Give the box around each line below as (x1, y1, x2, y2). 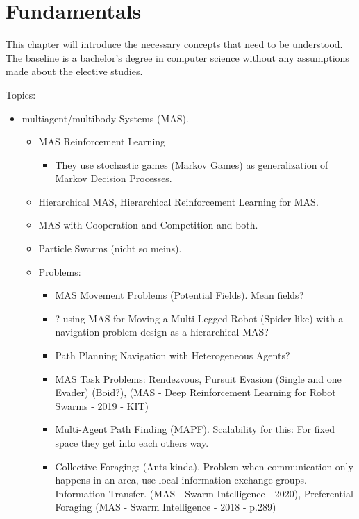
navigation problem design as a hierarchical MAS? (55, 324, 269, 339)
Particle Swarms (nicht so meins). (38, 241, 182, 256)
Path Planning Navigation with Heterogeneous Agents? (55, 348, 290, 363)
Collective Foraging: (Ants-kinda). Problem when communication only (55, 459, 353, 473)
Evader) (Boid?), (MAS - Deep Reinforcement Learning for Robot (55, 385, 336, 399)
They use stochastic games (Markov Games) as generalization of (55, 157, 328, 172)
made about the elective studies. (6, 64, 143, 79)
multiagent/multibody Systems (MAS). (22, 110, 189, 125)
